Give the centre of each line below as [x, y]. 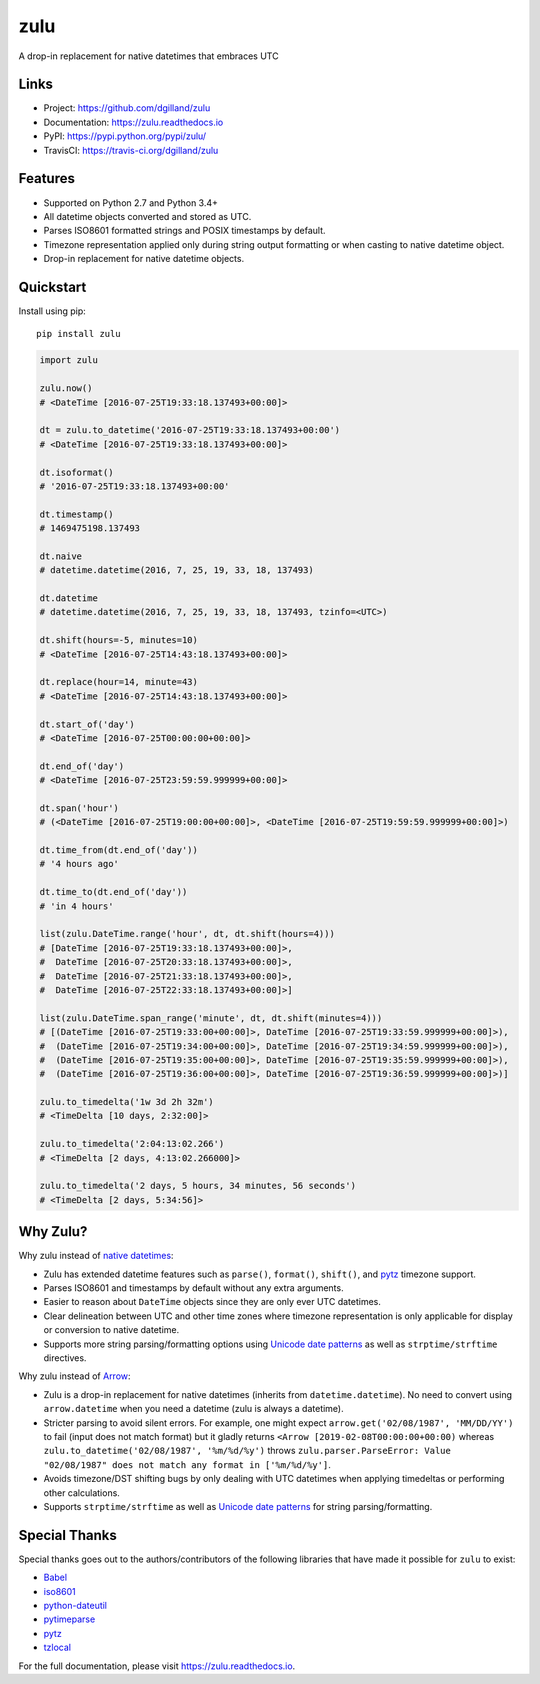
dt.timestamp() [76, 514]
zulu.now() [66, 388]
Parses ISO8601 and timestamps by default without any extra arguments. [193, 1288]
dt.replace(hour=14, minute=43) [119, 682]
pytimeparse [69, 1619]
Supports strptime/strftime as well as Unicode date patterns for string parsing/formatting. [238, 1506]
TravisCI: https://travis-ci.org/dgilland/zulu [131, 150]
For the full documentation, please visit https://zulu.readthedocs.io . [157, 1666]
